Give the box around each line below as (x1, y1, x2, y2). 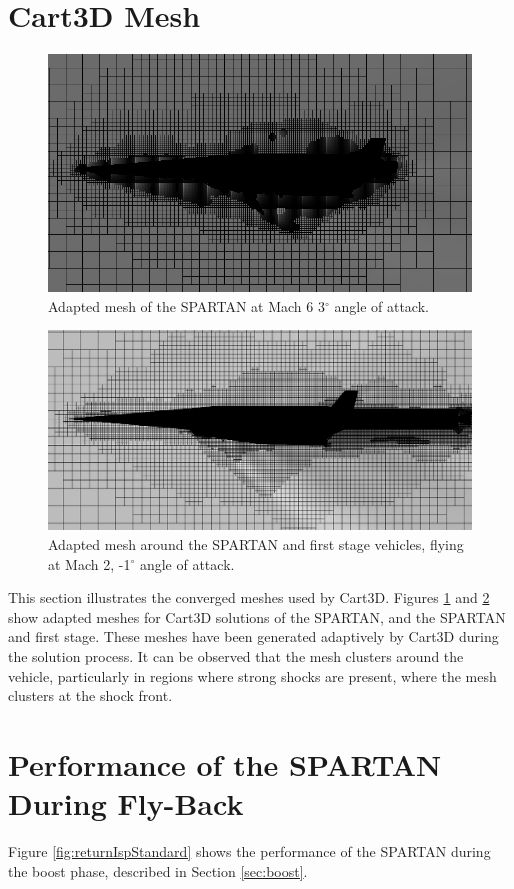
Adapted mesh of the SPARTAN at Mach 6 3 (48, 295, 325, 316)
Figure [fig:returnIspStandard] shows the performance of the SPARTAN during (8, 841, 491, 861)
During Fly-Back (8, 783, 244, 824)
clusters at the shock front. (8, 685, 173, 706)
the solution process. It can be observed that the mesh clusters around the (8, 645, 464, 666)
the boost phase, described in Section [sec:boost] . (8, 860, 308, 881)
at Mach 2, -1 (48, 553, 131, 574)
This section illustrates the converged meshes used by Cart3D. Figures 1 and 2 (8, 587, 490, 608)
